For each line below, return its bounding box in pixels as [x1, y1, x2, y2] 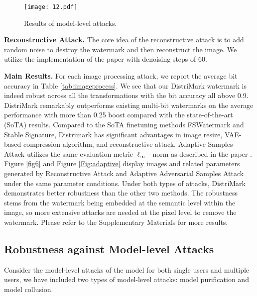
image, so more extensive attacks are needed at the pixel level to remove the [4, 207, 237, 217]
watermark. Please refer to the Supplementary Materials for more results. [4, 216, 228, 227]
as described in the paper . [171, 148, 252, 159]
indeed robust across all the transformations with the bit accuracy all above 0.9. [4, 90, 249, 100]
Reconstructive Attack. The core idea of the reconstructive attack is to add [4, 34, 244, 45]
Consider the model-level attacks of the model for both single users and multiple [4, 264, 250, 275]
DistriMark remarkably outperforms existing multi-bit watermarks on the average [4, 99, 254, 110]
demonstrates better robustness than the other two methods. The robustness [4, 188, 238, 198]
